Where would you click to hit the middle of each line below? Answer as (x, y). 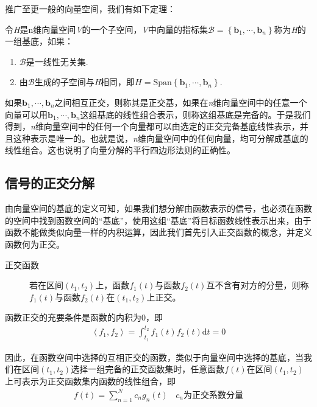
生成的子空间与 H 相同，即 (85, 82)
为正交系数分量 (213, 395)
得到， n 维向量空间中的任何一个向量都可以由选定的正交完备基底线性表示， (152, 126)
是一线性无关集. (57, 61)
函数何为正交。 (35, 244)
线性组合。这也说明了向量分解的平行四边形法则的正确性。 (120, 150)
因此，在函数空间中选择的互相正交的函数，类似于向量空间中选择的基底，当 (154, 357)
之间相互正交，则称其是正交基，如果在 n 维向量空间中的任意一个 (181, 102)
